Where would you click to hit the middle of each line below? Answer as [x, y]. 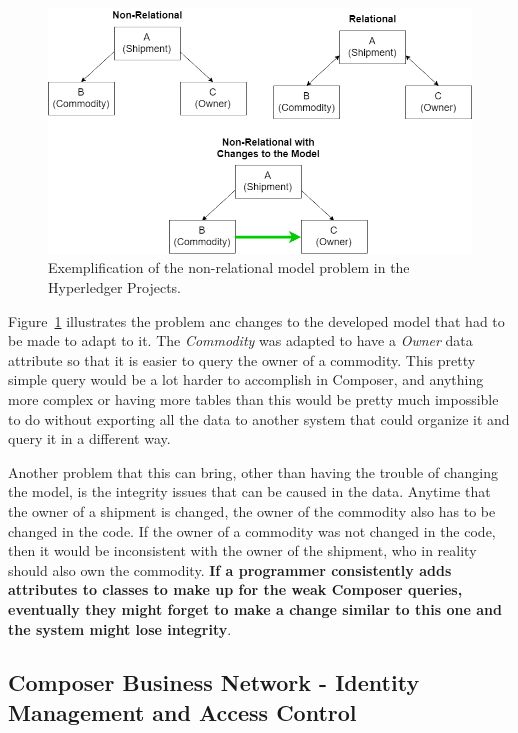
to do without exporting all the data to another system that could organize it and [259, 418]
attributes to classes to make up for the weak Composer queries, [235, 589]
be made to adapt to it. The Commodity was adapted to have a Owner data [240, 340]
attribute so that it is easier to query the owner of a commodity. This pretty [242, 359]
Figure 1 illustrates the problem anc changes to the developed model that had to [256, 320]
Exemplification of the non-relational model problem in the [229, 267]
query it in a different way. [89, 438]
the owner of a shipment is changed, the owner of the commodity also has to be [252, 510]
